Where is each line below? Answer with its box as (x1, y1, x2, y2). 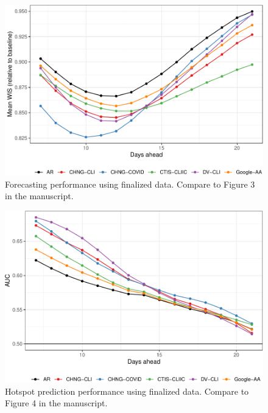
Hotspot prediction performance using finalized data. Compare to (5, 384, 249, 397)
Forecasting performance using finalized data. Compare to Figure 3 (5, 177, 255, 190)
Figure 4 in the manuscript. (5, 397, 108, 409)
